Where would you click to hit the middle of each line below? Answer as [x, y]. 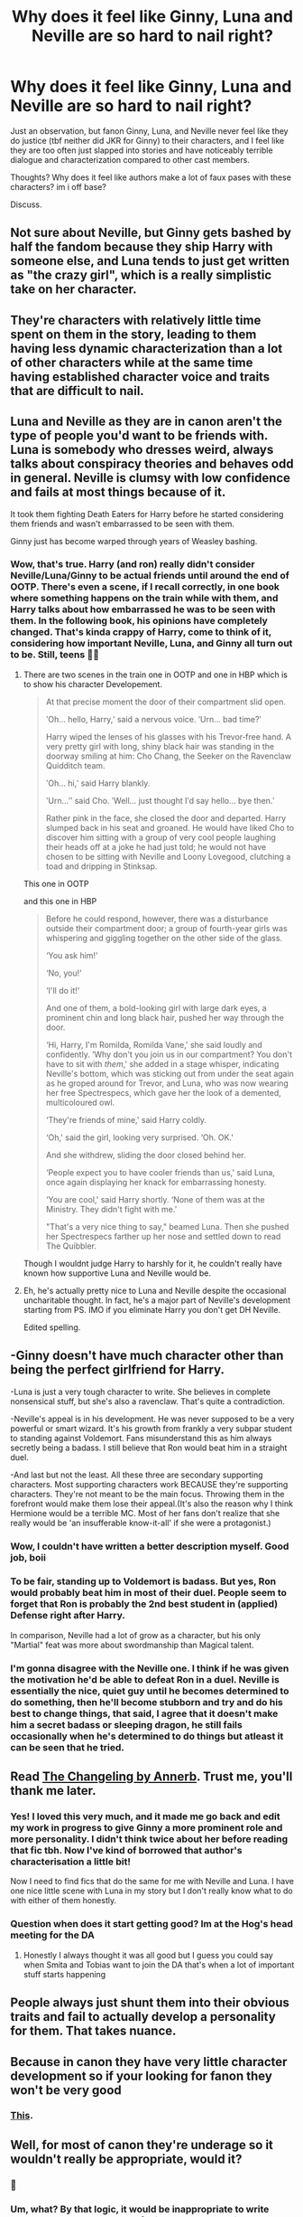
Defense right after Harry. [68, 1616]
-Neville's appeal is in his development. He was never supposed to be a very [152, 1419]
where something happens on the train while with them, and [144, 599]
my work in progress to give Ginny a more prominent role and [147, 1828]
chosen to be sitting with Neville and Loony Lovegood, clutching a [168, 856]
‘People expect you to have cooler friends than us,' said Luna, [161, 1172]
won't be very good [66, 2090]
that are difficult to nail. [78, 391]
